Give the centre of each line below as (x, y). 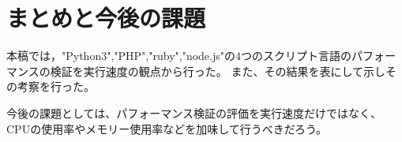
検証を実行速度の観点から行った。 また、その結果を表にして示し (218, 71)
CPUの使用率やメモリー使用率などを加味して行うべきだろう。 (167, 128)
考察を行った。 (56, 86)
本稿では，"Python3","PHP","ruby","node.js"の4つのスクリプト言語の (179, 56)
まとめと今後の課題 (106, 18)
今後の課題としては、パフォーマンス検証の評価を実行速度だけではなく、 (194, 112)
